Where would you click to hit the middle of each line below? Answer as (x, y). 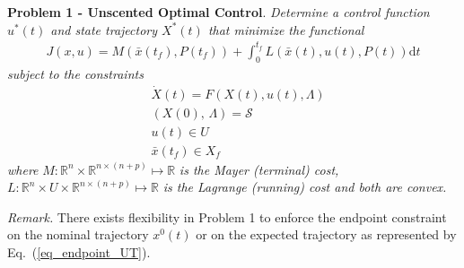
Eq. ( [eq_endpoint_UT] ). (79, 252)
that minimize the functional (286, 29)
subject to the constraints (75, 73)
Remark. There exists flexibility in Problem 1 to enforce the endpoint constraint (227, 216)
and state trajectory (104, 29)
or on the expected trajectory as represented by (326, 234)
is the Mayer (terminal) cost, (259, 169)
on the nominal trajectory (78, 234)
